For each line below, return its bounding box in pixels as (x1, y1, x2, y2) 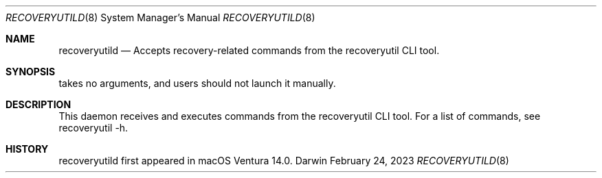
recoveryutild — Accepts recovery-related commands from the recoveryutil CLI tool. (58, 44, 440, 56)
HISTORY (5, 143, 49, 155)
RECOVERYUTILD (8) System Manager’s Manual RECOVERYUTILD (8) (5, 12, 315, 23)
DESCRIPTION (5, 99, 71, 110)
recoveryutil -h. (58, 122, 129, 133)
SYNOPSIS (5, 66, 56, 77)
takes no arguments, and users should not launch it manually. (58, 77, 336, 89)
